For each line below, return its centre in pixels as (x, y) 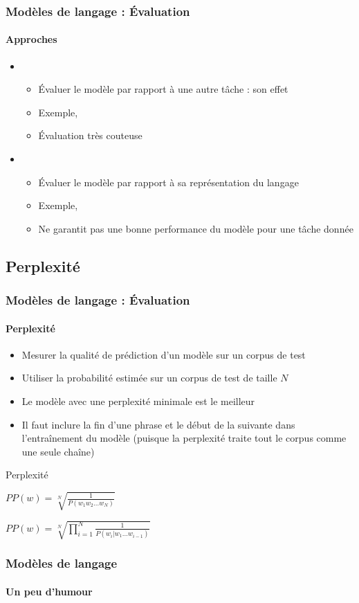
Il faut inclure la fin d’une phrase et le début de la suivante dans (158, 424)
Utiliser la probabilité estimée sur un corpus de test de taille (149, 378)
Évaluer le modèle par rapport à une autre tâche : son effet (163, 89)
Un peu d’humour (49, 591)
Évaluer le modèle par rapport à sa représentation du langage (168, 182)
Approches (31, 39)
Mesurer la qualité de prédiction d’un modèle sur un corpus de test (164, 354)
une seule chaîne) (58, 451)
